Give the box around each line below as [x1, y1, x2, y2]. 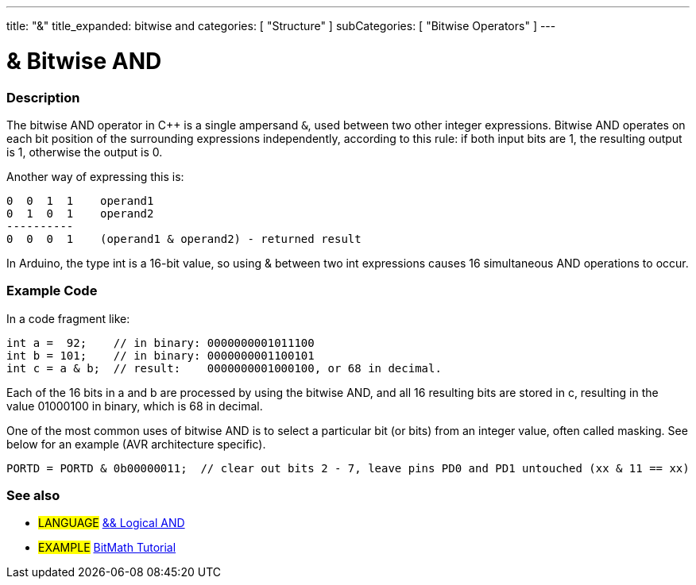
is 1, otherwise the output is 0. [6, 144, 163, 159]
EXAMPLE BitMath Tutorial [38, 541, 176, 555]
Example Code [6, 283, 98, 299]
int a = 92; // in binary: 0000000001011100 [6, 336, 315, 349]
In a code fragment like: [6, 311, 130, 325]
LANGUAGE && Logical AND [38, 516, 185, 530]
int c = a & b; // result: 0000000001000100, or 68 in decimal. [6, 361, 442, 375]
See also [6, 487, 60, 503]
